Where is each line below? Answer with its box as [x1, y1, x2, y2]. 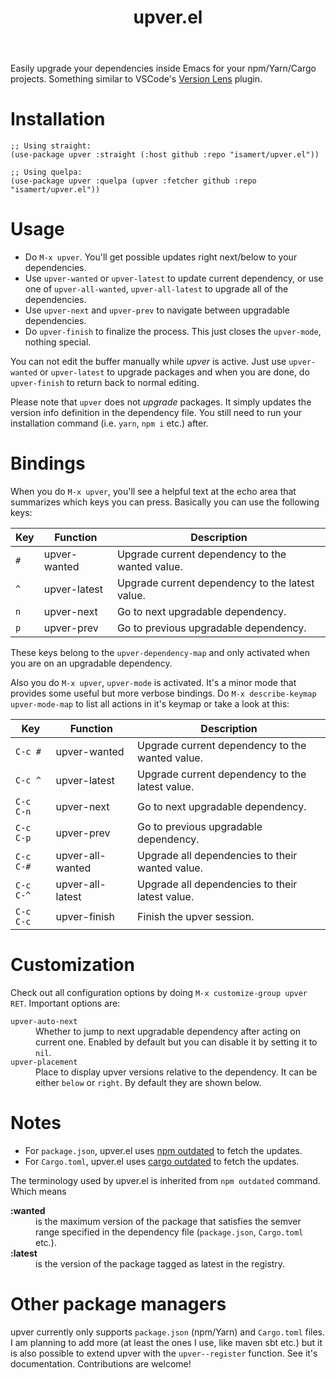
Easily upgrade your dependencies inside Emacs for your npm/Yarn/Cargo [10, 62, 317, 75]
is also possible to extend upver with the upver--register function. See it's [10, 1347, 318, 1359]
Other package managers [10, 1293, 227, 1316]
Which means [10, 1185, 67, 1197]
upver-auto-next [10, 1016, 78, 1026]
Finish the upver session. [137, 910, 255, 923]
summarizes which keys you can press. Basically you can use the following [10, 496, 320, 508]
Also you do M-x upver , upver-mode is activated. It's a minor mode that [10, 677, 297, 688]
